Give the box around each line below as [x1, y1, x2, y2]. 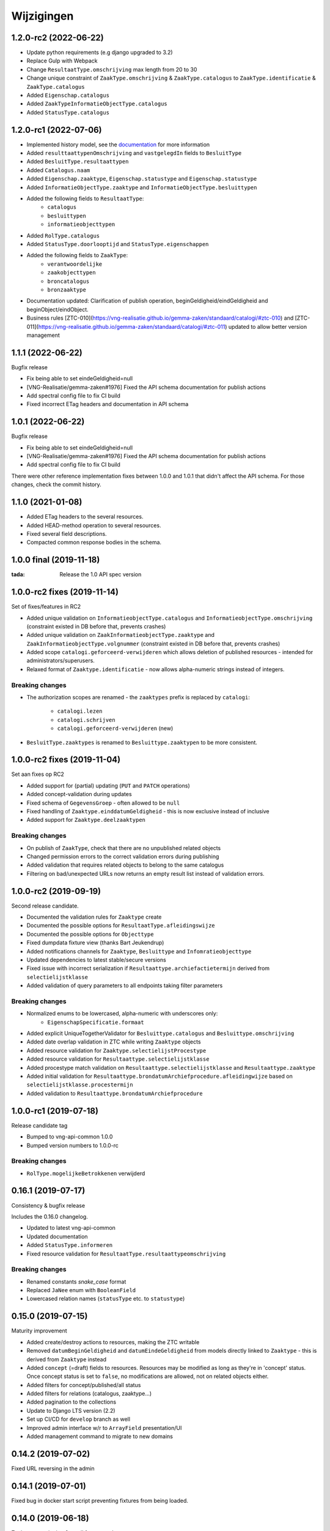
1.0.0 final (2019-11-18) [11, 555, 100, 565]
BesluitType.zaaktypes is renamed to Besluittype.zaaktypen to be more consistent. [26, 739, 258, 746]
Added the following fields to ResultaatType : [26, 195, 144, 202]
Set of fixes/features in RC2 [11, 603, 81, 611]
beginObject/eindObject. [26, 306, 89, 313]
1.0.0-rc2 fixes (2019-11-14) [11, 587, 119, 597]
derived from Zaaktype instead [26, 1355, 107, 1363]
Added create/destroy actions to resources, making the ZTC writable [26, 1338, 200, 1345]
